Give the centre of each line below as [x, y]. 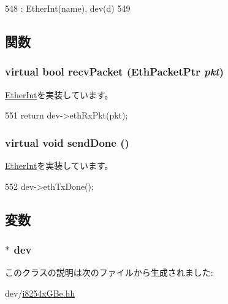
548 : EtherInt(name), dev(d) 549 [68, 8]
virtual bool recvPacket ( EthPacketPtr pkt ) [114, 72]
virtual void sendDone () [67, 142]
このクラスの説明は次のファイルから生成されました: [109, 272]
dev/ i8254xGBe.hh [40, 293]
